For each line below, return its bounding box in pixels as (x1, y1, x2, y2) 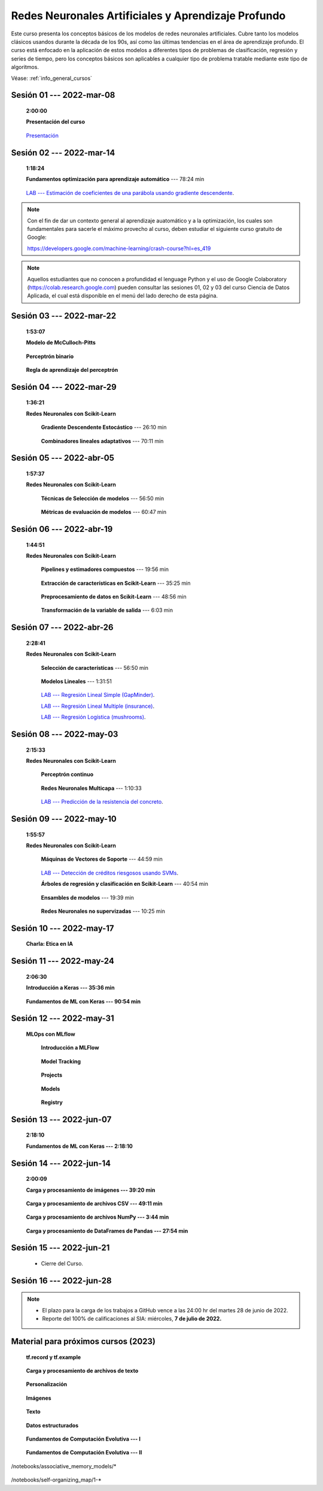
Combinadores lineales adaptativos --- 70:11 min (41, 437, 164, 444)
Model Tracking (41, 1057, 81, 1065)
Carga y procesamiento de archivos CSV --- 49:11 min (26, 1200, 163, 1207)
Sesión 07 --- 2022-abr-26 (11, 623, 114, 633)
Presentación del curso (26, 118, 85, 125)
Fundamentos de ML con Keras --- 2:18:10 (26, 1143, 133, 1150)
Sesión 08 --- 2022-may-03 (11, 729, 118, 740)
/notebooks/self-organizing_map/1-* (11, 1476, 102, 1484)
